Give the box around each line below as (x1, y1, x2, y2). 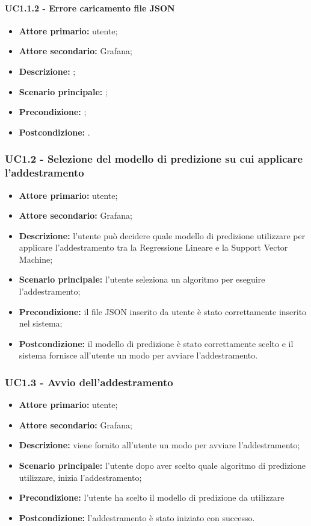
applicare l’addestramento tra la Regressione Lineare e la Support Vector (19, 241, 288, 254)
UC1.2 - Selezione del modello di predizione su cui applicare (5, 151, 303, 166)
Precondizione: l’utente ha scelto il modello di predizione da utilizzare (19, 491, 285, 504)
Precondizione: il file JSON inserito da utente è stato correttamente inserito (19, 305, 307, 318)
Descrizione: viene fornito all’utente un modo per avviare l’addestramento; (19, 439, 300, 451)
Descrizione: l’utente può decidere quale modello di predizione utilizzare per (19, 229, 306, 242)
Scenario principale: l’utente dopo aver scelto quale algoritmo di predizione (19, 459, 306, 472)
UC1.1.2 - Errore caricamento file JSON (5, 1, 175, 14)
